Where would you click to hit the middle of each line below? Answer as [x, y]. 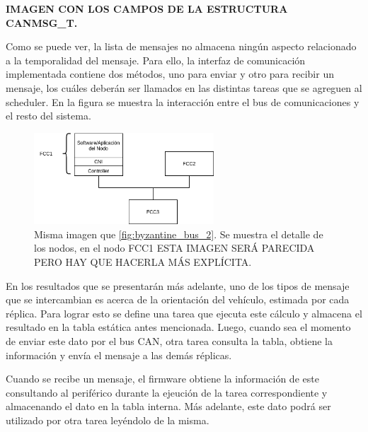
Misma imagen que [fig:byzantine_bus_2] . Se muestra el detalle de [179, 234]
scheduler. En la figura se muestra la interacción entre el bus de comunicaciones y [183, 101]
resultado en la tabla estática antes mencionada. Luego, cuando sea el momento [178, 327]
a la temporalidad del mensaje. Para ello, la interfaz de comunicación [156, 60]
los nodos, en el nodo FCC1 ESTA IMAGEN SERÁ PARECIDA [174, 248]
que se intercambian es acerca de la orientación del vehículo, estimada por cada [178, 299]
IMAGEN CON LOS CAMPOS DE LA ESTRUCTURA [147, 8]
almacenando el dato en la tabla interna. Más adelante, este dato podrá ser [168, 406]
